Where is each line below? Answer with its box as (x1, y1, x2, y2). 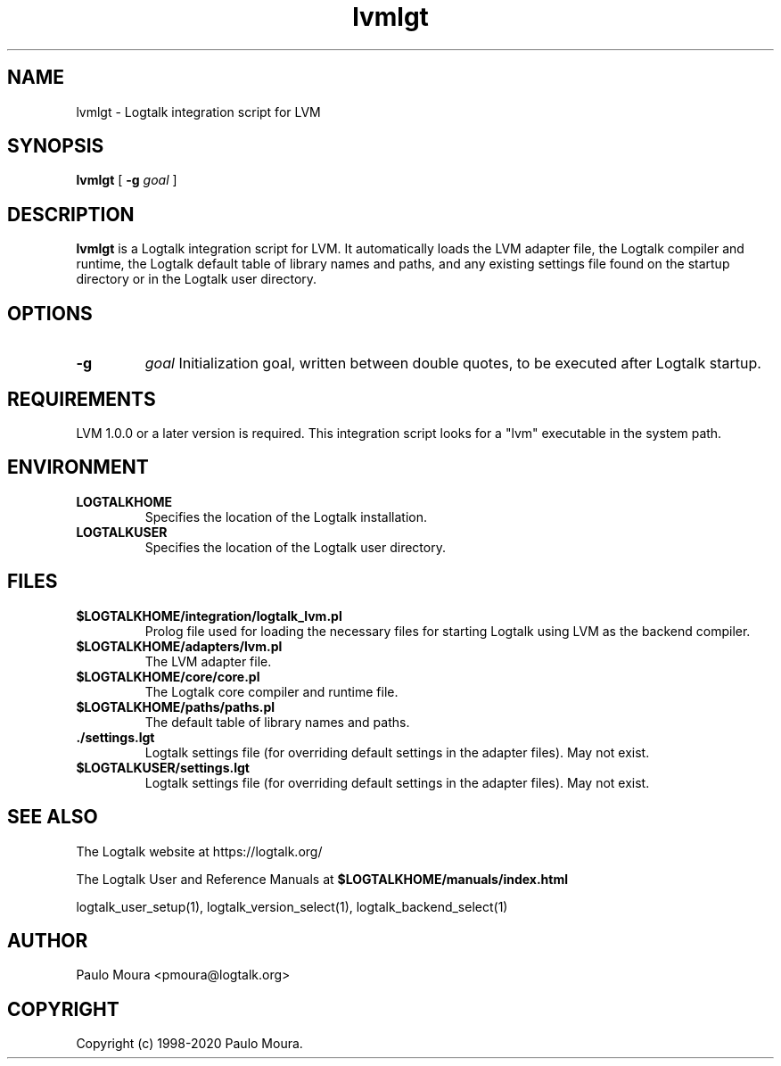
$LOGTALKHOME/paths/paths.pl (76, 698, 275, 715)
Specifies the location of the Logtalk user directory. (144, 539, 446, 555)
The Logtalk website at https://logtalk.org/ (76, 843, 323, 859)
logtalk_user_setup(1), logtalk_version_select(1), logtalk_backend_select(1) (76, 898, 508, 914)
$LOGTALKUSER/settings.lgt (76, 759, 250, 775)
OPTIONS (7, 302, 93, 325)
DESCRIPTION (7, 202, 135, 226)
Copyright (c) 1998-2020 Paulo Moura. (76, 1036, 303, 1052)
